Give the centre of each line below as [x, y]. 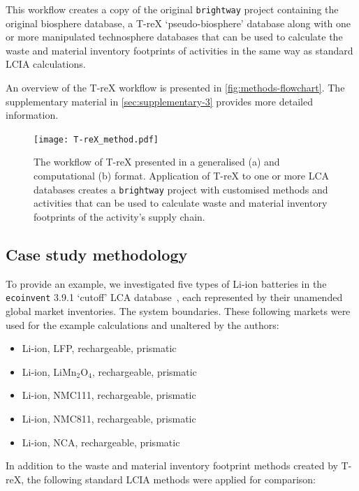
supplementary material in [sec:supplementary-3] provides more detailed [159, 101]
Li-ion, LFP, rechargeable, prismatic [99, 348]
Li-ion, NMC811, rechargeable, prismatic [109, 418]
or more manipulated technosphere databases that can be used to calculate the [174, 37]
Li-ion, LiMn [49, 371]
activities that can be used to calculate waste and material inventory [181, 203]
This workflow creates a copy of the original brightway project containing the [172, 9]
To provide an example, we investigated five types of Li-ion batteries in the [166, 283]
